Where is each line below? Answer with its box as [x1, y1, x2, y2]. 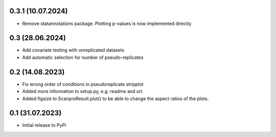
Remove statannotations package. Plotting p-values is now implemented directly [22, 20, 192, 27]
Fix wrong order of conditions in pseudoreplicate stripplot [22, 81, 144, 87]
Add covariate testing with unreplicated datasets [22, 47, 125, 53]
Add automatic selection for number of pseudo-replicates [22, 54, 144, 60]
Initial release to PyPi [22, 122, 66, 128]
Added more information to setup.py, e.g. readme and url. [22, 88, 144, 95]
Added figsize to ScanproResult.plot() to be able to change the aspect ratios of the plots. [22, 95, 209, 102]
